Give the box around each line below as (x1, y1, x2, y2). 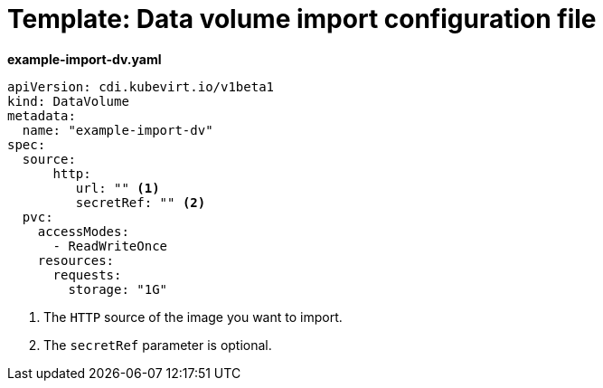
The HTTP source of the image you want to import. (43, 308, 343, 325)
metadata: (7, 108, 76, 123)
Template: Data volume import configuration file (7, 4, 597, 34)
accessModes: (37, 223, 129, 239)
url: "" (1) (75, 180, 160, 195)
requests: (52, 267, 122, 282)
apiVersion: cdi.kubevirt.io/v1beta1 (7, 79, 275, 94)
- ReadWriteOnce (52, 238, 168, 253)
